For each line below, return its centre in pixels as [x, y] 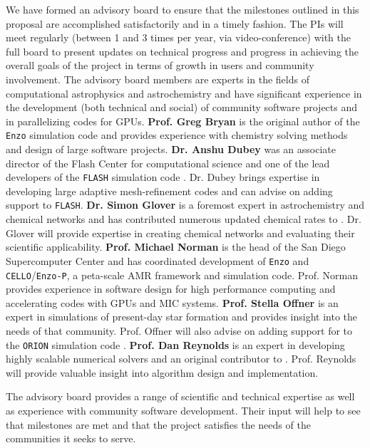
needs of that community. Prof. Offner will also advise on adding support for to [179, 330]
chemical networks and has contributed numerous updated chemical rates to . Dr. [184, 219]
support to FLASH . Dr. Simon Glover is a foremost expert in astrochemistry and [185, 205]
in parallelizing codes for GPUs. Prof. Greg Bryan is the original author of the [183, 121]
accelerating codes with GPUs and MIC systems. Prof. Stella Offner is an [172, 302]
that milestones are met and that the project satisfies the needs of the [158, 424]
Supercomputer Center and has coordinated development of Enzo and [158, 260]
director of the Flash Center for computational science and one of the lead [168, 163]
